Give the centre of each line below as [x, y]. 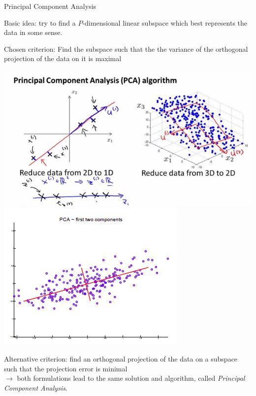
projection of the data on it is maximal [63, 58]
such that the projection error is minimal [66, 368]
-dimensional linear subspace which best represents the [165, 22]
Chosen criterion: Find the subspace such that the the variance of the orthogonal [126, 49]
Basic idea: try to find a [40, 22]
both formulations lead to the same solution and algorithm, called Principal [131, 378]
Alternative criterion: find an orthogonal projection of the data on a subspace [121, 358]
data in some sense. [33, 32]
